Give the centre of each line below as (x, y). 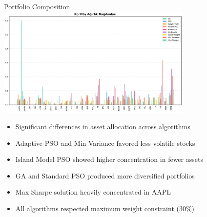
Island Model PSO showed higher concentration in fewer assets (109, 159)
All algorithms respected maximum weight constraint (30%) (105, 208)
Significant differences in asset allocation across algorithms (103, 127)
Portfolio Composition (37, 6)
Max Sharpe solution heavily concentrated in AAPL (93, 192)
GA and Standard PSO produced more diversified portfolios (105, 175)
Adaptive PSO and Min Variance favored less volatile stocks (105, 143)
